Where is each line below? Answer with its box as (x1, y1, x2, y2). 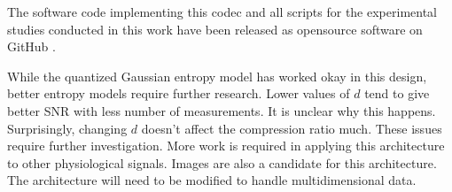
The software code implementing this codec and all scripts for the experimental (7, 3, 437, 20)
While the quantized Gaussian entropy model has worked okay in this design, (7, 66, 427, 85)
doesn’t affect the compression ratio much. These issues (141, 119, 442, 137)
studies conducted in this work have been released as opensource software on (7, 19, 423, 38)
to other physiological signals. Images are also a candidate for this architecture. (7, 153, 437, 172)
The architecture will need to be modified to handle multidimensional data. (7, 171, 417, 189)
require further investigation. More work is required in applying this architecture (7, 136, 445, 155)
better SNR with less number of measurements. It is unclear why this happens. (7, 101, 436, 119)
